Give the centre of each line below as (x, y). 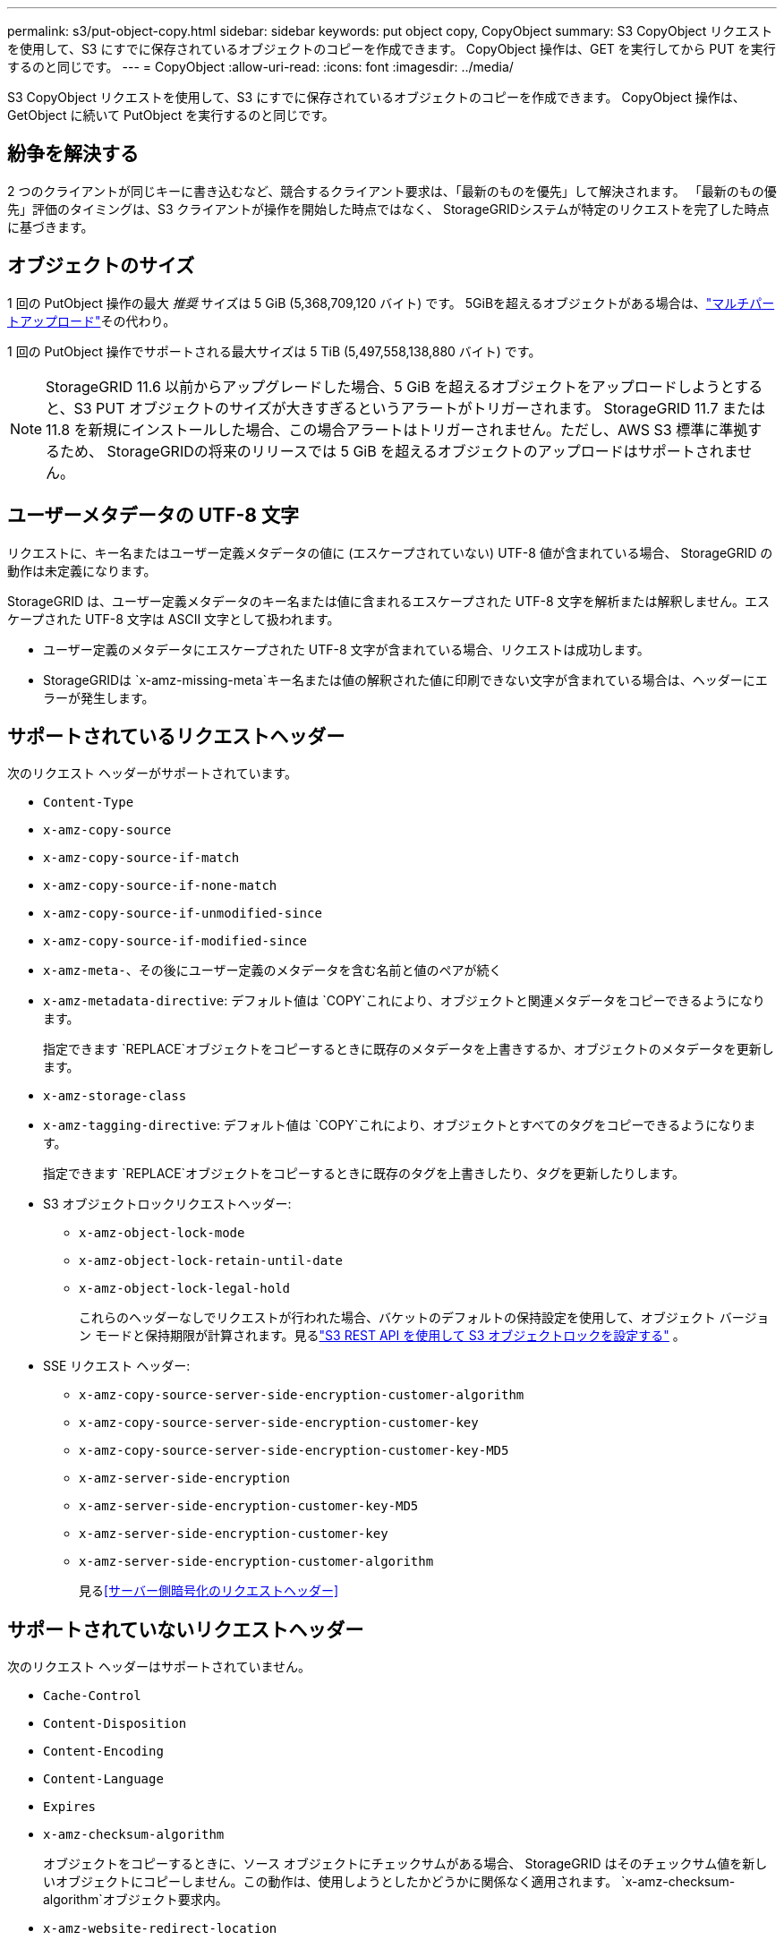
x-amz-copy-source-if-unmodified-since (183, 914)
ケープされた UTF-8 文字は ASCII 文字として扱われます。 (174, 619)
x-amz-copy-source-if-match (141, 858)
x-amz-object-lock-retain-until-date (211, 1261)
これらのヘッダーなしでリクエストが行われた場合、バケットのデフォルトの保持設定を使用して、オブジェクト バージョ (424, 1318)
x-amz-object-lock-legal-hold (185, 1289)
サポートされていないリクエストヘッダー (186, 1629)
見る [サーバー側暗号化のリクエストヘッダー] (209, 1591)
